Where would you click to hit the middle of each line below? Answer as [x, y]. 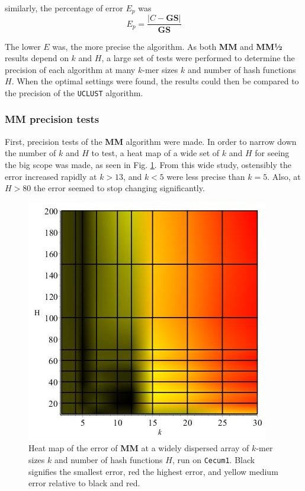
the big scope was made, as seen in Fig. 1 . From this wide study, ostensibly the [148, 164]
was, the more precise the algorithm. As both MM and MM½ [167, 46]
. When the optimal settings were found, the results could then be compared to [155, 81]
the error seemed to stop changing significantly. [119, 188]
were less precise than [206, 176]
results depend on [37, 58]
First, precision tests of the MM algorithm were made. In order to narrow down [151, 141]
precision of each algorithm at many [70, 69]
